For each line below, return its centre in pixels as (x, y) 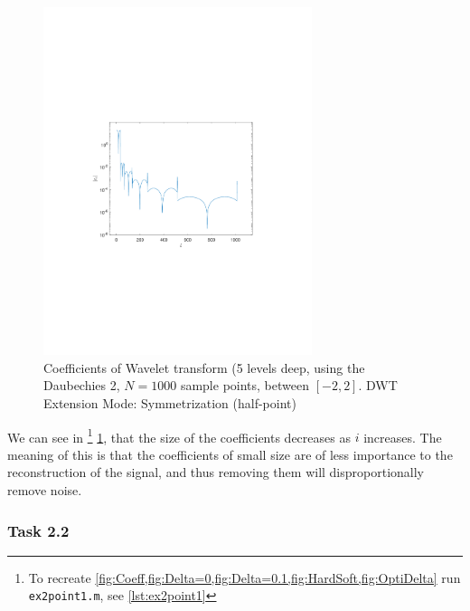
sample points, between (244, 385)
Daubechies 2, (82, 385)
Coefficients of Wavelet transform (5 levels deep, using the (204, 367)
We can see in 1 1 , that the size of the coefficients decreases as (179, 435)
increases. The (403, 437)
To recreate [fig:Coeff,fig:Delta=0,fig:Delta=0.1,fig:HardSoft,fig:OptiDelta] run (244, 577)
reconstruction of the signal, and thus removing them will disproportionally (216, 472)
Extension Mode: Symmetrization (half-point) (170, 403)
